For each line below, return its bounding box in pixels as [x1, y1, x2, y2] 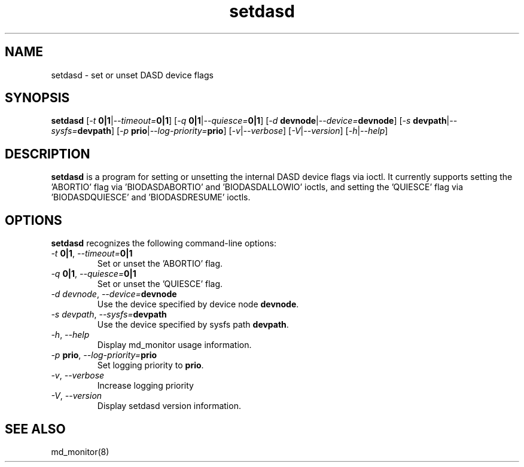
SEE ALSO [5, 421, 66, 437]
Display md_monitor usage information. [97, 340, 252, 350]
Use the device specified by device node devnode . [97, 299, 299, 310]
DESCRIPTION [5, 146, 90, 161]
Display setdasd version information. [97, 401, 241, 411]
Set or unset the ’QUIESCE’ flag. [97, 279, 223, 289]
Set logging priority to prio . [97, 360, 204, 371]
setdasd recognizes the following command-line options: [51, 238, 276, 249]
